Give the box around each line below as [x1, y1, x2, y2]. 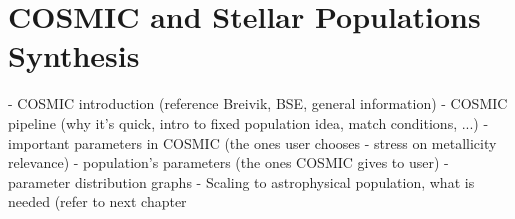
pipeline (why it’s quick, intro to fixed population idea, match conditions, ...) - [8, 112, 489, 133]
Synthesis [8, 35, 140, 76]
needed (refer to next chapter [8, 191, 187, 212]
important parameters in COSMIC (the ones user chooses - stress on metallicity [8, 132, 497, 153]
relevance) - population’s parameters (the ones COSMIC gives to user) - [8, 152, 449, 173]
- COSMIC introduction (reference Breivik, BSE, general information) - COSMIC [8, 93, 508, 114]
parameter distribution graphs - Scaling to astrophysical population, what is [8, 171, 475, 192]
